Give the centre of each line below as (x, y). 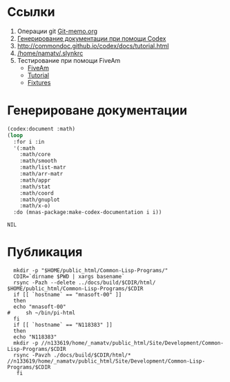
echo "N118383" (35, 337)
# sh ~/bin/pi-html (41, 313)
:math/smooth (38, 161)
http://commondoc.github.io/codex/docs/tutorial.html (93, 46)
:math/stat (35, 187)
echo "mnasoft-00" (40, 307)
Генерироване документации (97, 111)
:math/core (35, 155)
